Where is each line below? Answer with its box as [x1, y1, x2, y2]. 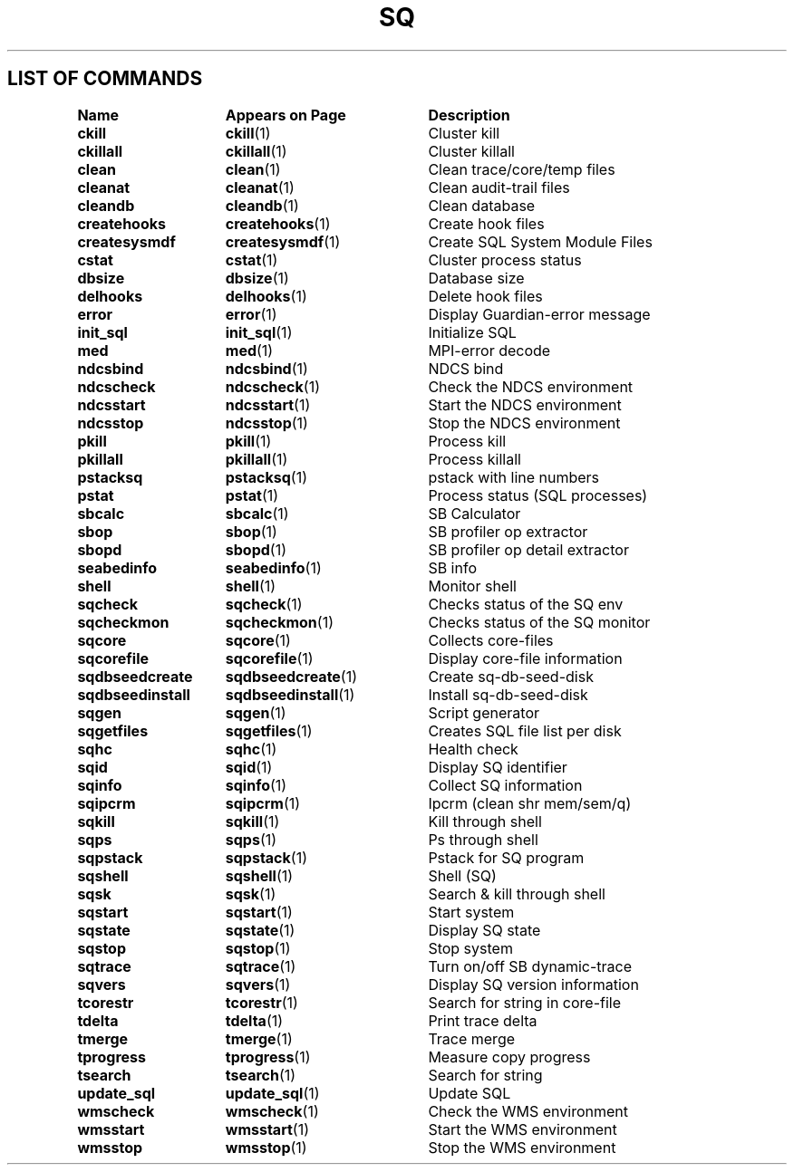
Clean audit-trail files [428, 178, 570, 197]
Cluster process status [428, 250, 582, 269]
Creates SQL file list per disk [428, 721, 622, 740]
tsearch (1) [225, 1065, 296, 1084]
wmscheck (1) [225, 1101, 319, 1120]
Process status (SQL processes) [428, 485, 648, 504]
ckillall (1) [225, 141, 287, 160]
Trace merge [428, 1029, 516, 1048]
